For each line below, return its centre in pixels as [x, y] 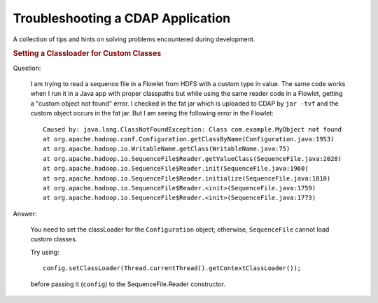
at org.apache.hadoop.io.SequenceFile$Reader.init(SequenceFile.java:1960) [176, 169]
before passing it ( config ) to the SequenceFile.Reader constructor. [128, 284]
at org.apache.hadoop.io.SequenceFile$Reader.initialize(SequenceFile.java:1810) [187, 178]
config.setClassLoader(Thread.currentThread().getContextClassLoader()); [172, 268]
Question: [27, 68]
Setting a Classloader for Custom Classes [87, 54]
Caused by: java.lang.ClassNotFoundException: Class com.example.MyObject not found [192, 129]
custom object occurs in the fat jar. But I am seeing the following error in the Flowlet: [152, 113]
